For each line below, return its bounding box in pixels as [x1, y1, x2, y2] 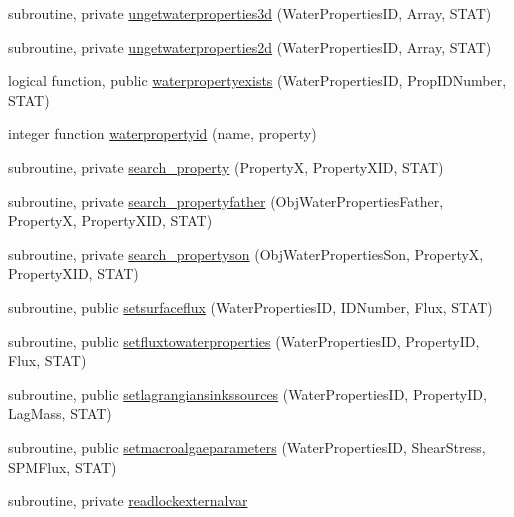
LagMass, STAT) [8, 403, 112, 424]
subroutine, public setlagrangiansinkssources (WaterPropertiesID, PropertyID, [8, 383, 487, 404]
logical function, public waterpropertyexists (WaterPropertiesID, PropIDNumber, [8, 70, 507, 91]
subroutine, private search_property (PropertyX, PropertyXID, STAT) [8, 156, 444, 177]
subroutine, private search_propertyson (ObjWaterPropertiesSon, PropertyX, [8, 243, 484, 264]
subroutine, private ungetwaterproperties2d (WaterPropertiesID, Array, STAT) [8, 36, 492, 57]
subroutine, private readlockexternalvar [8, 490, 248, 511]
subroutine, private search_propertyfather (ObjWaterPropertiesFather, [8, 190, 444, 211]
